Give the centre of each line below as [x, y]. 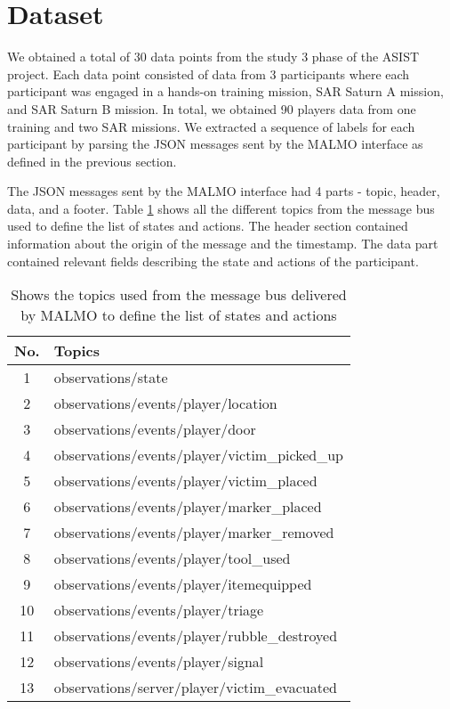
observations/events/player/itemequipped [183, 584]
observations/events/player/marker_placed [188, 507]
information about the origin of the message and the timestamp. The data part [223, 244]
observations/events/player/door [155, 429]
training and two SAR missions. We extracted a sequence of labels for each [211, 126]
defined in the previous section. [92, 161]
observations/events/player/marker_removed [194, 533]
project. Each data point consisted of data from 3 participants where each [209, 73]
